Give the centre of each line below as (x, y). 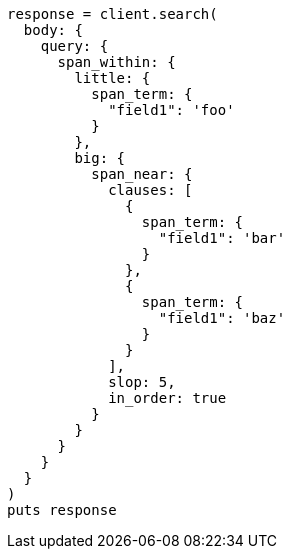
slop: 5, (142, 382)
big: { (100, 158)
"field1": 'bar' (222, 238)
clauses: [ (150, 190)
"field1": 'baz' (222, 318)
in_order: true (167, 398)
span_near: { (142, 174)
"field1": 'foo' (171, 110)
